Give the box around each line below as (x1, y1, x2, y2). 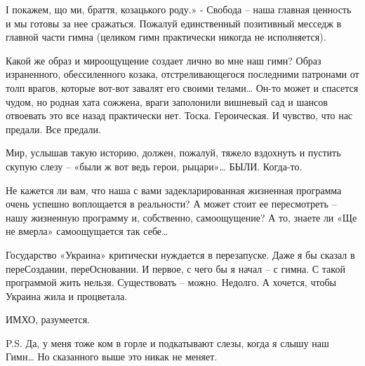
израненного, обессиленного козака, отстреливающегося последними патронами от (6, 67, 359, 81)
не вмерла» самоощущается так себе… (6, 224, 168, 238)
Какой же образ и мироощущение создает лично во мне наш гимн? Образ (6, 53, 321, 67)
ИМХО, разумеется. (6, 312, 91, 327)
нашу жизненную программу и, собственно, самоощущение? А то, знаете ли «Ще (6, 210, 357, 224)
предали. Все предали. (6, 121, 101, 136)
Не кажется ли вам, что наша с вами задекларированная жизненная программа (6, 182, 342, 197)
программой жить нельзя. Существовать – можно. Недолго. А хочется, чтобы (6, 275, 336, 290)
